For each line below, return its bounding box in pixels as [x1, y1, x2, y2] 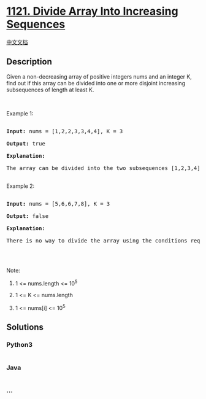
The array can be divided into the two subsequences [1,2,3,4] [6, 165, 200, 171]
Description [6, 56, 52, 67]
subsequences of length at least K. [6, 86, 94, 93]
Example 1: [6, 109, 34, 117]
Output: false [6, 212, 49, 219]
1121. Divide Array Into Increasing [6, 4, 179, 18]
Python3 [6, 341, 32, 349]
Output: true [6, 140, 46, 147]
